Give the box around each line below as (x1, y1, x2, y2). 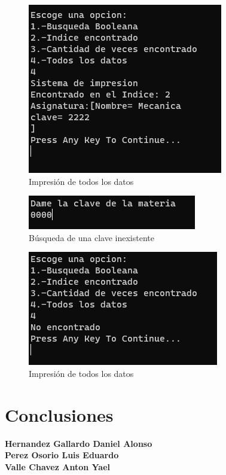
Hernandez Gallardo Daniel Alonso (5, 437, 152, 449)
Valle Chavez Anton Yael (5, 460, 110, 473)
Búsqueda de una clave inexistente (29, 231, 154, 243)
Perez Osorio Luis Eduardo (5, 449, 119, 461)
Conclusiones (5, 402, 114, 427)
